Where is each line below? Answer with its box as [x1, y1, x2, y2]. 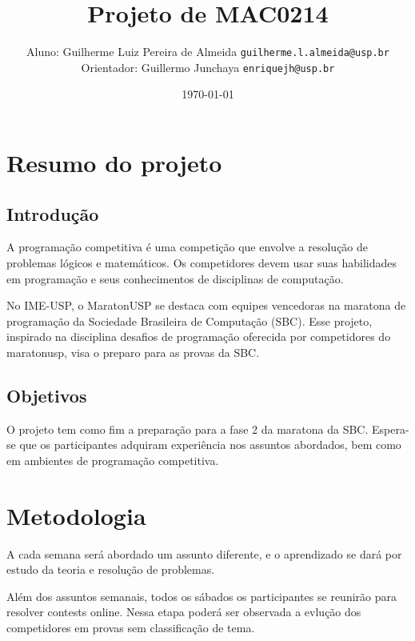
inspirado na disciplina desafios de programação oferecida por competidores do [6, 328, 391, 345]
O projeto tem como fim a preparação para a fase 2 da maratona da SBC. [6, 420, 369, 437]
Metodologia [6, 499, 146, 531]
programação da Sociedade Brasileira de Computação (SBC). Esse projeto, [6, 312, 373, 329]
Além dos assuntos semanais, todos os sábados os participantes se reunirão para [6, 587, 397, 604]
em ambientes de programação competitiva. [6, 451, 219, 468]
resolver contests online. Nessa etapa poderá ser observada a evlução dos [6, 603, 361, 620]
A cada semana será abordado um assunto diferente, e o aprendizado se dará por [6, 545, 402, 562]
